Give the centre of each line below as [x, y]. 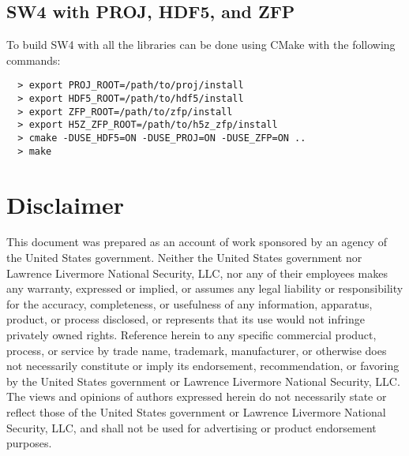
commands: [34, 60]
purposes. [29, 443]
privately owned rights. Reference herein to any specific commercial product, [191, 335]
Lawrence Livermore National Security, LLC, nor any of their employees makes [197, 273]
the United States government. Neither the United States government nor [184, 258]
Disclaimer [66, 204]
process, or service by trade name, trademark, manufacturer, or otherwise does [197, 350]
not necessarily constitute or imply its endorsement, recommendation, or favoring [203, 366]
